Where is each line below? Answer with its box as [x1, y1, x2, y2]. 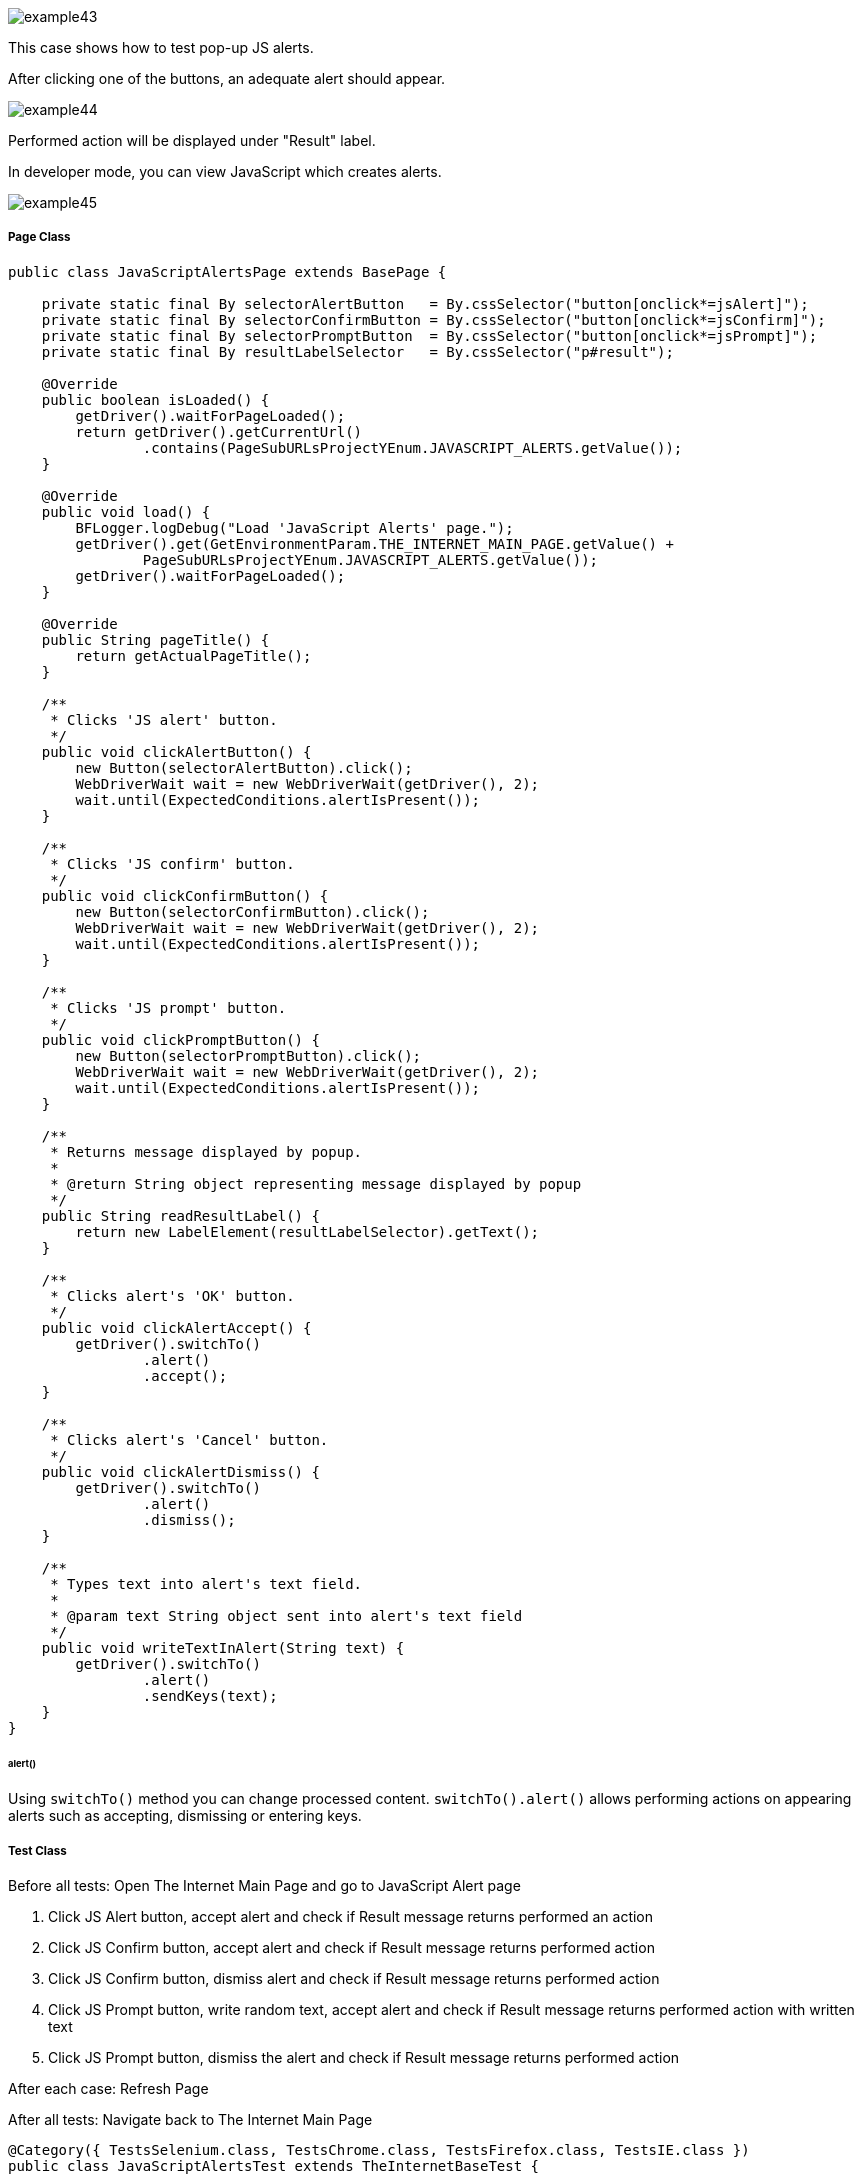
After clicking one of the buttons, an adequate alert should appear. [8, 70, 446, 87]
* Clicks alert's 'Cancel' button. [50, 1431, 329, 1448]
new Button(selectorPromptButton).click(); [75, 1047, 422, 1064]
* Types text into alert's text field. [50, 1575, 363, 1592]
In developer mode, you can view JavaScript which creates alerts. [8, 163, 442, 180]
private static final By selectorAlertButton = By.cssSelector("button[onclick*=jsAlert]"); [41, 295, 809, 312]
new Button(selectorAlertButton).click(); [75, 759, 413, 776]
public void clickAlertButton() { [41, 743, 312, 760]
